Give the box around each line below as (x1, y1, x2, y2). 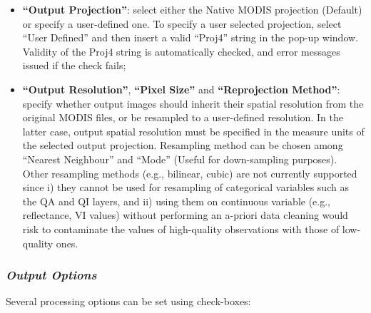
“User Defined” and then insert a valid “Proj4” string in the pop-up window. (22, 30, 358, 45)
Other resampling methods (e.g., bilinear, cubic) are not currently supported (22, 165, 357, 180)
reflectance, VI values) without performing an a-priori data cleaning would (22, 207, 348, 222)
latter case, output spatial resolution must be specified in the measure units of (22, 123, 365, 138)
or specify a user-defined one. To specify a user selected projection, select (22, 16, 342, 31)
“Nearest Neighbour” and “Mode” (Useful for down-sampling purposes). (22, 151, 337, 166)
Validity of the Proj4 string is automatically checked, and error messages (22, 43, 340, 58)
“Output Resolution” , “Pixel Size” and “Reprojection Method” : (22, 81, 340, 96)
